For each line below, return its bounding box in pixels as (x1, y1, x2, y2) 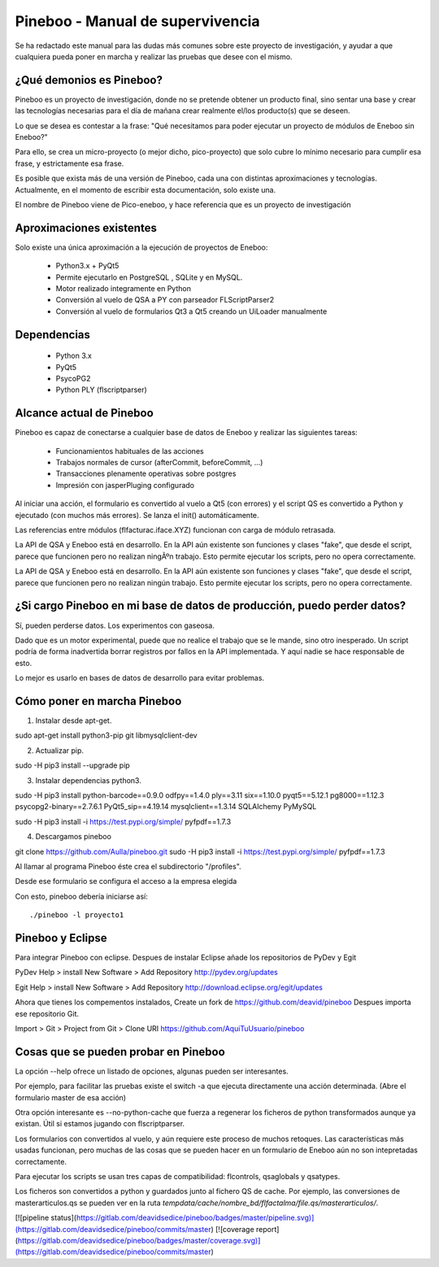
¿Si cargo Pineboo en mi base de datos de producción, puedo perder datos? (15, 599, 406, 613)
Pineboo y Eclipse (15, 931, 107, 945)
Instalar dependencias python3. (35, 775, 141, 785)
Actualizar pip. (35, 745, 85, 755)
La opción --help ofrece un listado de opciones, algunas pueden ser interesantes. (15, 1066, 289, 1076)
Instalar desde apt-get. (35, 716, 112, 725)
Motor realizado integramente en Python (55, 284, 191, 294)
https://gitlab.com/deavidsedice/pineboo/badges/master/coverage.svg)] (17, 1235, 261, 1245)
